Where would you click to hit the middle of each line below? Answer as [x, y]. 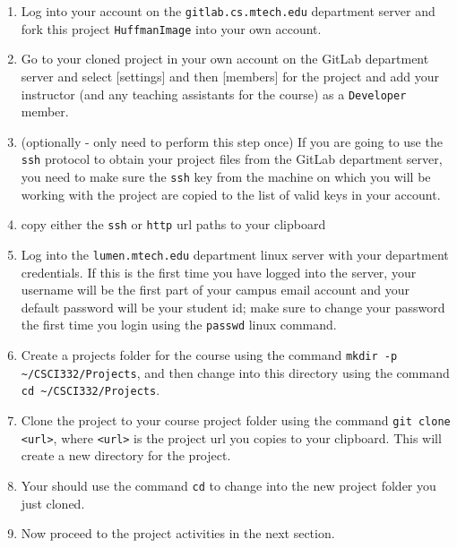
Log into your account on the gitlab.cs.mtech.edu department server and [228, 11]
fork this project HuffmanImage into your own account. [171, 28]
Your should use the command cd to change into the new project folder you [228, 485]
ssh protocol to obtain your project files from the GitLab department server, [232, 159]
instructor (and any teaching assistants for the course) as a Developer [214, 94]
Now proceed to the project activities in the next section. [178, 533]
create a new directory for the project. [126, 455]
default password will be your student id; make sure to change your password [233, 307]
